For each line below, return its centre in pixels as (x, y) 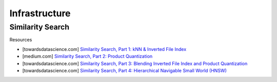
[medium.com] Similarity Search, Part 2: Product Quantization (87, 57)
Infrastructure (40, 13)
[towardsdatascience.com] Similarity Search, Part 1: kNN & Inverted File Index (104, 49)
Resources (21, 40)
